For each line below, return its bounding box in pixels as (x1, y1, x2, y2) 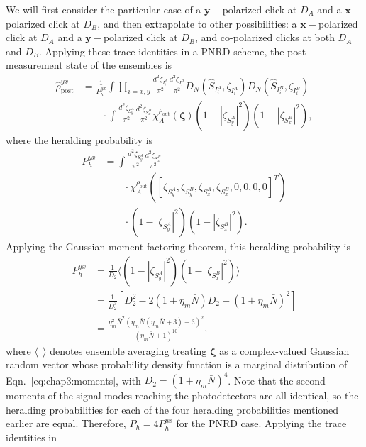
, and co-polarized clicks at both (195, 30, 335, 45)
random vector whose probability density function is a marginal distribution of (6, 357, 348, 372)
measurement (6, 57, 63, 72)
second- (296, 372, 329, 387)
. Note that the (228, 372, 294, 387)
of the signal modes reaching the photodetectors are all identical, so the (48, 388, 359, 403)
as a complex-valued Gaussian (219, 343, 350, 358)
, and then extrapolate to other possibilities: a (97, 16, 297, 31)
